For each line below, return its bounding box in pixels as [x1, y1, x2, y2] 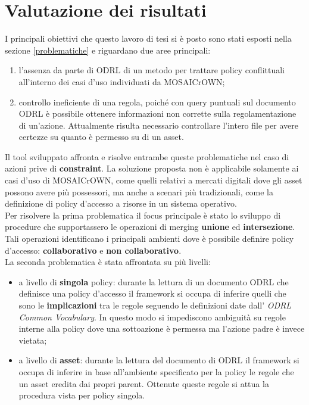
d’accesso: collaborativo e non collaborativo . [5, 244, 182, 256]
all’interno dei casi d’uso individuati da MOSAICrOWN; [18, 75, 225, 88]
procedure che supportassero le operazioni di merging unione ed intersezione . [5, 220, 295, 233]
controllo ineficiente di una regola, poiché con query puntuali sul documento [18, 95, 296, 108]
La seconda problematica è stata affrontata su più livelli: [5, 256, 211, 268]
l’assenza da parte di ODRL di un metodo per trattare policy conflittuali [18, 64, 285, 76]
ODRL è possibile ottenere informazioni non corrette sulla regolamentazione [18, 107, 296, 120]
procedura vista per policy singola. [18, 389, 145, 401]
